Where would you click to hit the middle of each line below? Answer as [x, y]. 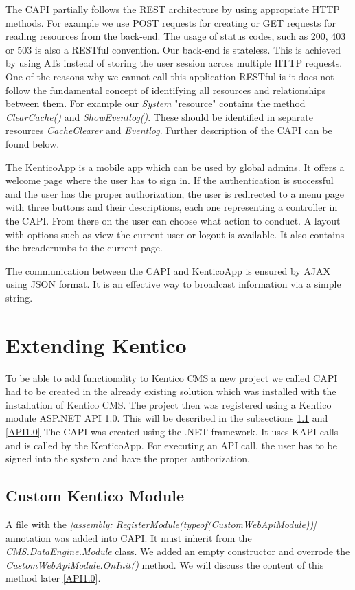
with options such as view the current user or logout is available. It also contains [175, 234]
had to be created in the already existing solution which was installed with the [171, 391]
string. [19, 297]
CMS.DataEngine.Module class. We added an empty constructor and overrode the [178, 551]
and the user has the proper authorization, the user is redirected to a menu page [175, 193]
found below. [33, 143]
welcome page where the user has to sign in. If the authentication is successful [170, 180]
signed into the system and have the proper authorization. [128, 458]
